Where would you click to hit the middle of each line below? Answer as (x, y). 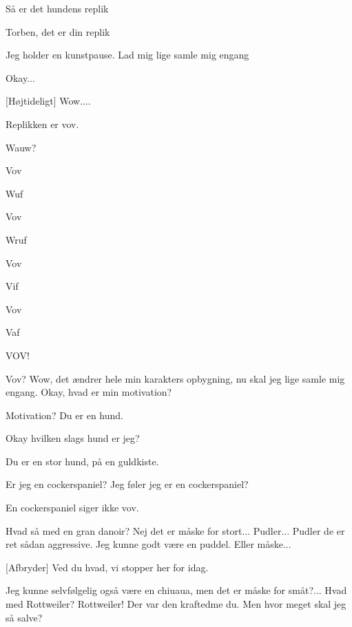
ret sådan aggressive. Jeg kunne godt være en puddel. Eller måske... (148, 544)
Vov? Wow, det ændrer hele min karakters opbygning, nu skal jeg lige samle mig (175, 378)
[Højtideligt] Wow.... (48, 101)
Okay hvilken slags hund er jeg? (73, 438)
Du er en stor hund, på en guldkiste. (82, 461)
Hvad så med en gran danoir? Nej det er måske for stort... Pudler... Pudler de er (175, 530)
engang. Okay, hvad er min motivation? (89, 392)
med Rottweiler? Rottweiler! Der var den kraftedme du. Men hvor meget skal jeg (176, 604)
